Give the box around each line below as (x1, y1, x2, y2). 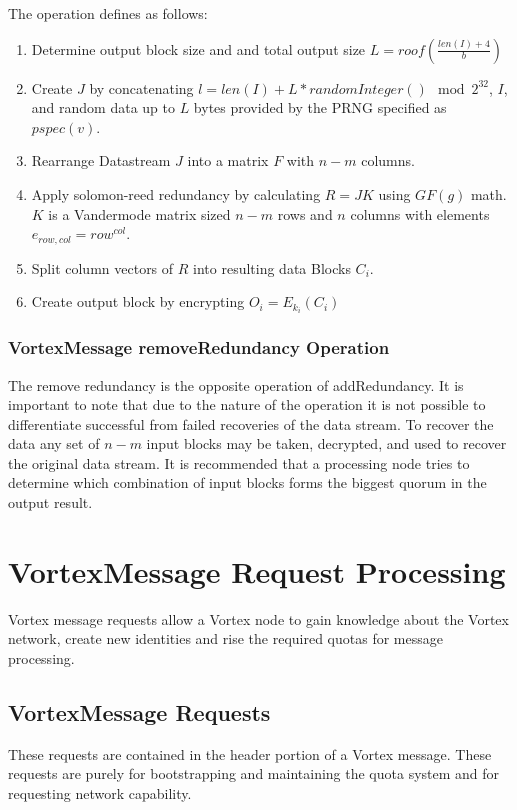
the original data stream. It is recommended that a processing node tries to (8, 452, 470, 473)
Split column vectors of (31, 257, 174, 278)
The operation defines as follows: (8, 3, 208, 23)
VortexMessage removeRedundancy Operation (8, 335, 390, 360)
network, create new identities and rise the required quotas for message (8, 628, 443, 649)
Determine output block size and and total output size (31, 38, 366, 59)
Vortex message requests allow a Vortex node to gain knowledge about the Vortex (8, 608, 509, 629)
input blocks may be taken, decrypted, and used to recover (146, 433, 507, 454)
